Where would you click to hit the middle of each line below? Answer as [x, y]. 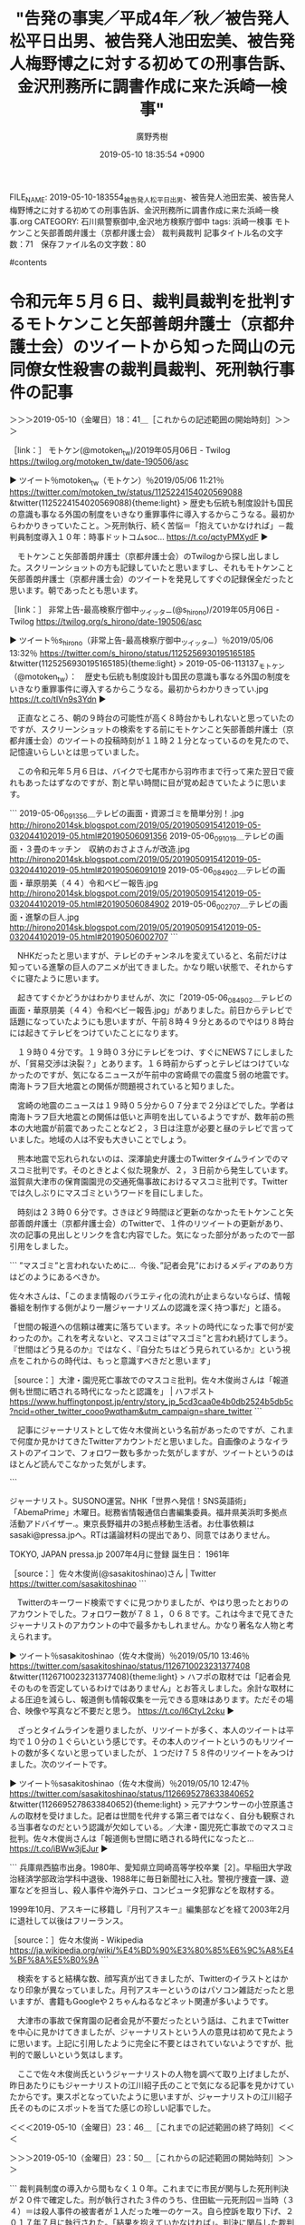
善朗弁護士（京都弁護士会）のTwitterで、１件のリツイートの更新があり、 [152, 1224]
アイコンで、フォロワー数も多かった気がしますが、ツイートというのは [163, 1452]
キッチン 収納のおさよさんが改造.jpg [119, 849]
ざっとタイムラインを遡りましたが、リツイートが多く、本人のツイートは [152, 1730]
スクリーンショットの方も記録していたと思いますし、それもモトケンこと [159, 567]
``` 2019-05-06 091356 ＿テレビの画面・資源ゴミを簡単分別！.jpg [127, 815]
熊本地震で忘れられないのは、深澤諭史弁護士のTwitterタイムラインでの [148, 1159]
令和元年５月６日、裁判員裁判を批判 [144, 301]
